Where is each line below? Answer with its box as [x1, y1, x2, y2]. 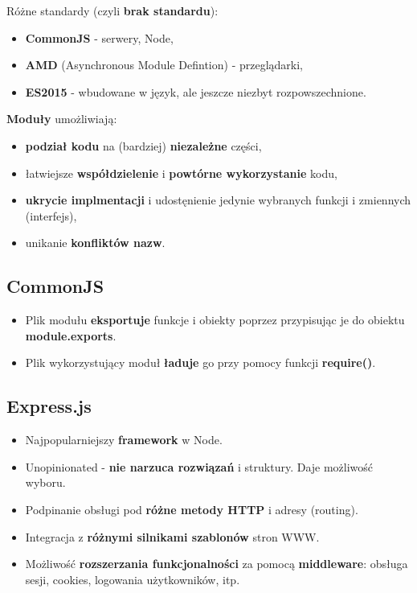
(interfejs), [25, 207, 77, 224]
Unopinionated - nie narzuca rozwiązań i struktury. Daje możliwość [25, 458, 374, 475]
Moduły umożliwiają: [6, 110, 117, 127]
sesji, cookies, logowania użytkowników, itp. [25, 570, 240, 587]
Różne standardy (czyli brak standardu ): [6, 2, 219, 19]
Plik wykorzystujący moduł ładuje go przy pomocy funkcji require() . [25, 354, 376, 371]
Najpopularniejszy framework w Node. [25, 431, 223, 448]
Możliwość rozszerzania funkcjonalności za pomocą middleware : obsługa [25, 555, 408, 572]
